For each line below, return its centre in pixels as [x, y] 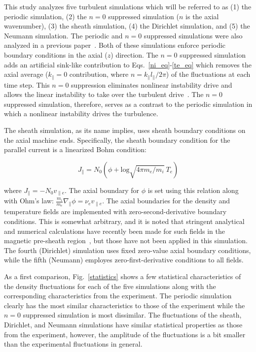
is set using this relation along [193, 190]
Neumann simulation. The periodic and [63, 35]
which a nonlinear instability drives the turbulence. [81, 113]
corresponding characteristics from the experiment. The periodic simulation [118, 296]
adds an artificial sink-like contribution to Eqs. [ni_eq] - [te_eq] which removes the [128, 64]
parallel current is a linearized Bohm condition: [75, 149]
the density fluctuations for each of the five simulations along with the [110, 286]
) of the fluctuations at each [208, 74]
